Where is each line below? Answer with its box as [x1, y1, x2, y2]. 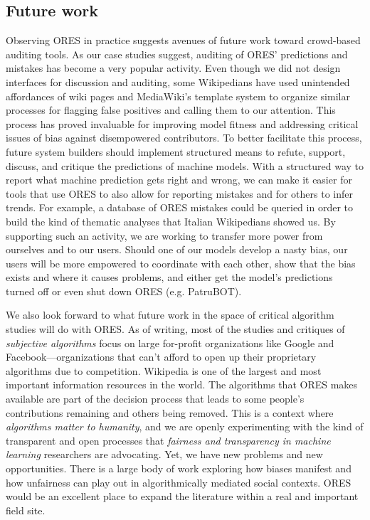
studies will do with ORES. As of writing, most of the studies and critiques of [6, 322, 345, 336]
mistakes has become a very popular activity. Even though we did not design [6, 60, 341, 75]
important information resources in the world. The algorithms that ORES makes [6, 377, 358, 392]
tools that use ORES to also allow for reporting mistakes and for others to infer [6, 186, 353, 201]
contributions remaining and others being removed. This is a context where [6, 405, 334, 420]
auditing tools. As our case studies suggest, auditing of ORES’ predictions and [6, 46, 348, 61]
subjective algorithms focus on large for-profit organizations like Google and [6, 335, 334, 350]
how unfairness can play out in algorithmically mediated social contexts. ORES [6, 474, 351, 489]
